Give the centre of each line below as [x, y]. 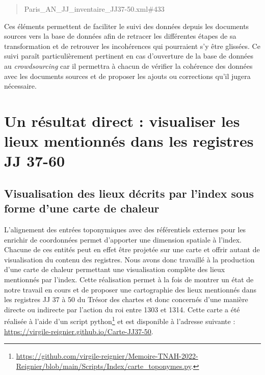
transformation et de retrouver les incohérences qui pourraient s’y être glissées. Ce [132, 46]
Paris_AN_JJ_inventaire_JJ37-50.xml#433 [94, 9]
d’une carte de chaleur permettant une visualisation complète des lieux [115, 269]
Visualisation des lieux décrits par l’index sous [129, 193]
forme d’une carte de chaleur [82, 208]
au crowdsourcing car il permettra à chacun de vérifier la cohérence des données [128, 65]
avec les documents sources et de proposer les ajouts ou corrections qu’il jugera [127, 76]
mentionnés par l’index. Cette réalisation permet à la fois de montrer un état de [129, 279]
